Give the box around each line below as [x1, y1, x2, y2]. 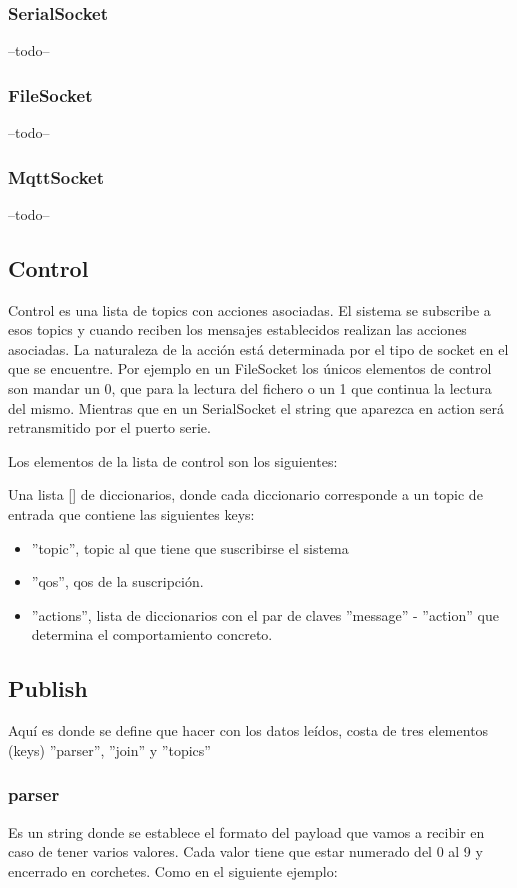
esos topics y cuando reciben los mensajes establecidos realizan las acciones [8, 319, 467, 340]
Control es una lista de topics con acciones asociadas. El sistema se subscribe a [8, 299, 491, 320]
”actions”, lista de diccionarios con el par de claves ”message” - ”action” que [31, 604, 499, 625]
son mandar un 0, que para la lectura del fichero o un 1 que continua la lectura [8, 378, 492, 399]
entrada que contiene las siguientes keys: [8, 503, 255, 524]
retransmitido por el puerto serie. [8, 417, 211, 438]
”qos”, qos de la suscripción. [31, 571, 204, 592]
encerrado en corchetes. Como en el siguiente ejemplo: [8, 860, 338, 881]
